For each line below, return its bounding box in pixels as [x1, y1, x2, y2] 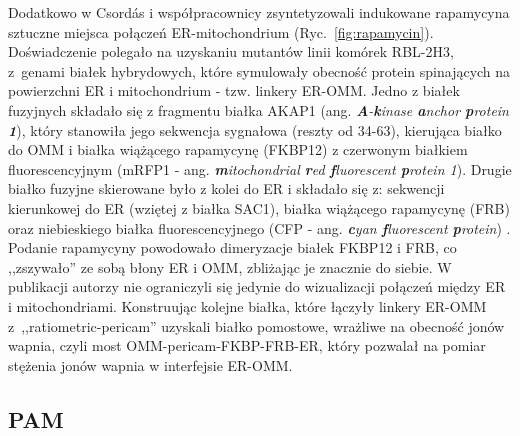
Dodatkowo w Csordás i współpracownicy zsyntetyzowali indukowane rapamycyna [8, 2, 510, 22]
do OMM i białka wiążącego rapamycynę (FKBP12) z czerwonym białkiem [8, 139, 468, 160]
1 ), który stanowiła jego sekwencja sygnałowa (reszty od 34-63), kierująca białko [8, 119, 502, 140]
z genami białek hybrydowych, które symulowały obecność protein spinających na [8, 60, 511, 81]
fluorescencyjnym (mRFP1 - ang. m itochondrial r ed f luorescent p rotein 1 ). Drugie [8, 158, 512, 179]
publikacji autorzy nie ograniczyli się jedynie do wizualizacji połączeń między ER [8, 276, 506, 297]
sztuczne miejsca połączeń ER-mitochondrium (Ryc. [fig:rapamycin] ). [8, 21, 434, 42]
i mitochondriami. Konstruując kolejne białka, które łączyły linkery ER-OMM [8, 295, 487, 316]
